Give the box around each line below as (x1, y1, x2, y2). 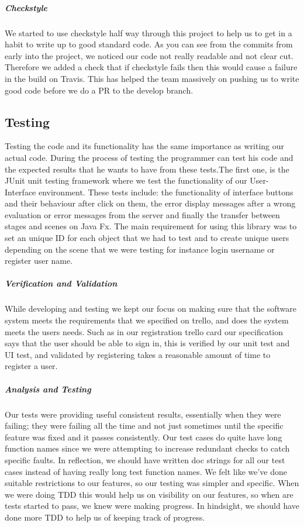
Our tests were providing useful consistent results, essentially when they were (5, 408, 281, 420)
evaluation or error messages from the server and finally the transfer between (5, 208, 280, 221)
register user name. (5, 254, 73, 267)
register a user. (5, 360, 58, 372)
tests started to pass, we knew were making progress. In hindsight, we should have (5, 500, 300, 512)
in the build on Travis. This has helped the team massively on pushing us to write (5, 72, 299, 84)
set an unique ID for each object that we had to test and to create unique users (5, 232, 289, 244)
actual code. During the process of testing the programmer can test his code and (5, 151, 293, 163)
